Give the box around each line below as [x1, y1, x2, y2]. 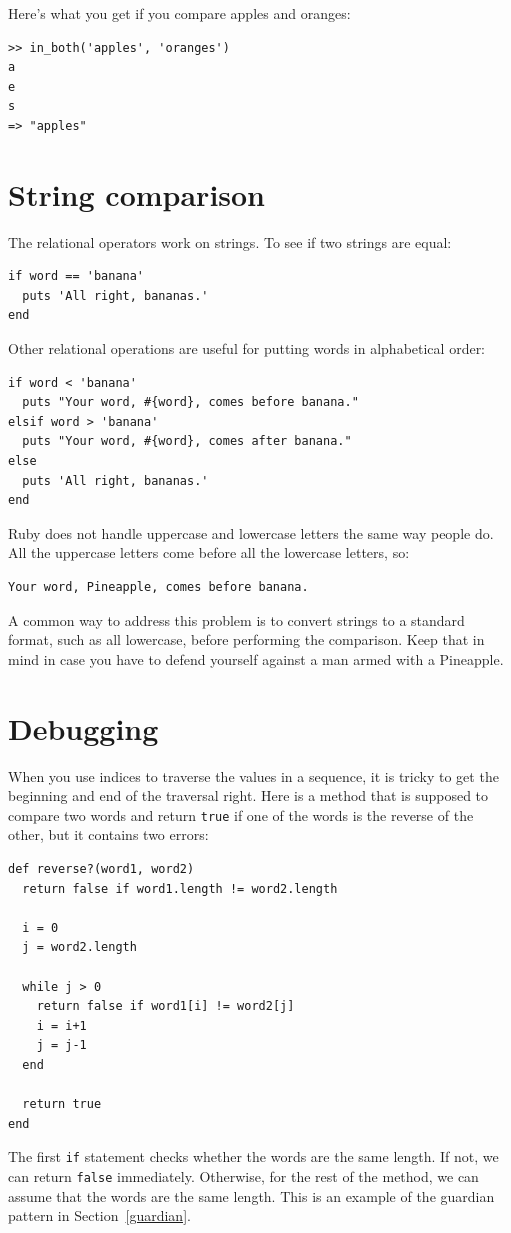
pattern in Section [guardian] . [8, 1205, 191, 1226]
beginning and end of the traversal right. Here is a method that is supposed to [8, 785, 489, 806]
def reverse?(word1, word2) [8, 861, 195, 876]
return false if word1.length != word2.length [22, 881, 338, 896]
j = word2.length [22, 940, 137, 955]
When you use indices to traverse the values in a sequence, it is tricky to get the [8, 765, 499, 786]
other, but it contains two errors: [8, 824, 209, 845]
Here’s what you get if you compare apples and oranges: [8, 3, 351, 23]
